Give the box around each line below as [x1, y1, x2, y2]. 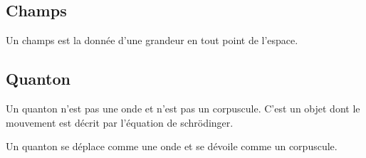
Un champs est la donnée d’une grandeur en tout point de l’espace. [6, 33, 298, 48]
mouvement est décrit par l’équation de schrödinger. [6, 115, 234, 130]
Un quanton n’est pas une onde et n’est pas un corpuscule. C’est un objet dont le [6, 101, 360, 115]
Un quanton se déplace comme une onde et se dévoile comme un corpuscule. [6, 139, 338, 154]
